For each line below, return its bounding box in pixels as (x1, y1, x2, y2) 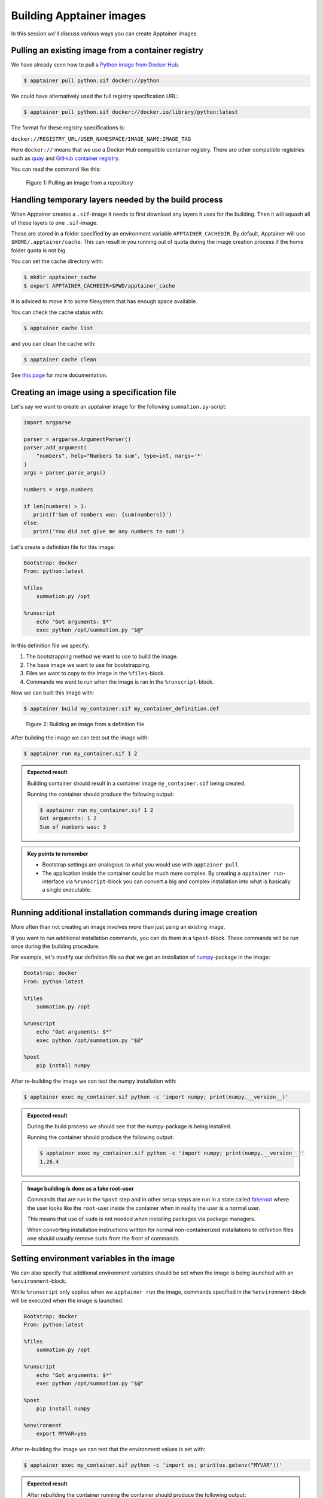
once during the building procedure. (11, 943, 100, 950)
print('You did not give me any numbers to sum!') (33, 528, 185, 534)
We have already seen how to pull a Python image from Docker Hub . (11, 61, 179, 68)
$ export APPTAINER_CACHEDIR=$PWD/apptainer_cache (23, 282, 176, 289)
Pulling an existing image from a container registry (11, 46, 203, 56)
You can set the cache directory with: (11, 258, 103, 265)
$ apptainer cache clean (23, 356, 97, 363)
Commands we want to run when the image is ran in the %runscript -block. (26, 678, 214, 685)
